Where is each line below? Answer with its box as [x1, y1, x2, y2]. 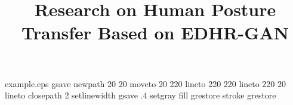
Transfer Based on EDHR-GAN [21, 20, 289, 45]
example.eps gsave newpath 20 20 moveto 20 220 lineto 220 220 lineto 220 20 [5, 77, 286, 89]
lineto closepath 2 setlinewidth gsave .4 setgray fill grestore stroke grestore [5, 89, 276, 101]
